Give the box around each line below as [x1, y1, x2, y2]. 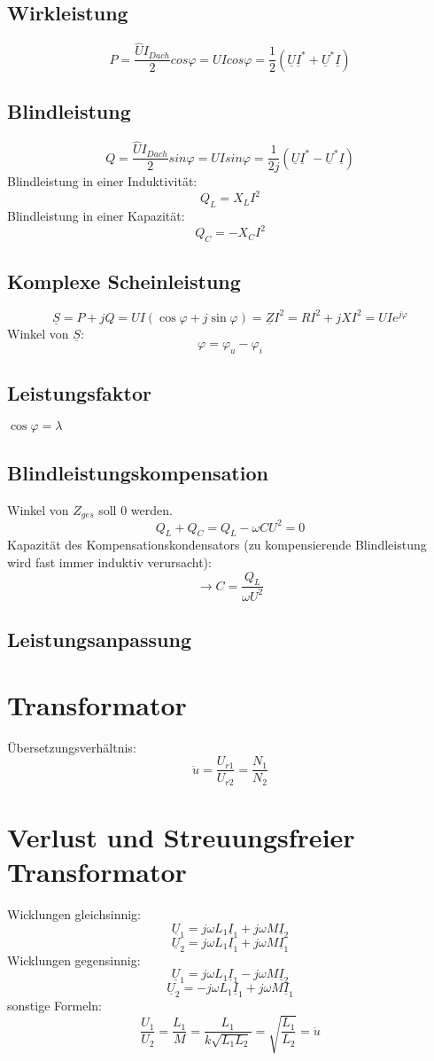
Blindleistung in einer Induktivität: [7, 172, 198, 191]
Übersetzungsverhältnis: [7, 737, 136, 756]
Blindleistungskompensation [7, 458, 268, 486]
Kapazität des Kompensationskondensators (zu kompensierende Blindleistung [7, 535, 427, 554]
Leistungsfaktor [7, 378, 151, 406]
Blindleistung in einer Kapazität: [7, 207, 185, 225]
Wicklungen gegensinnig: [7, 950, 141, 969]
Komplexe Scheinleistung [7, 267, 241, 294]
